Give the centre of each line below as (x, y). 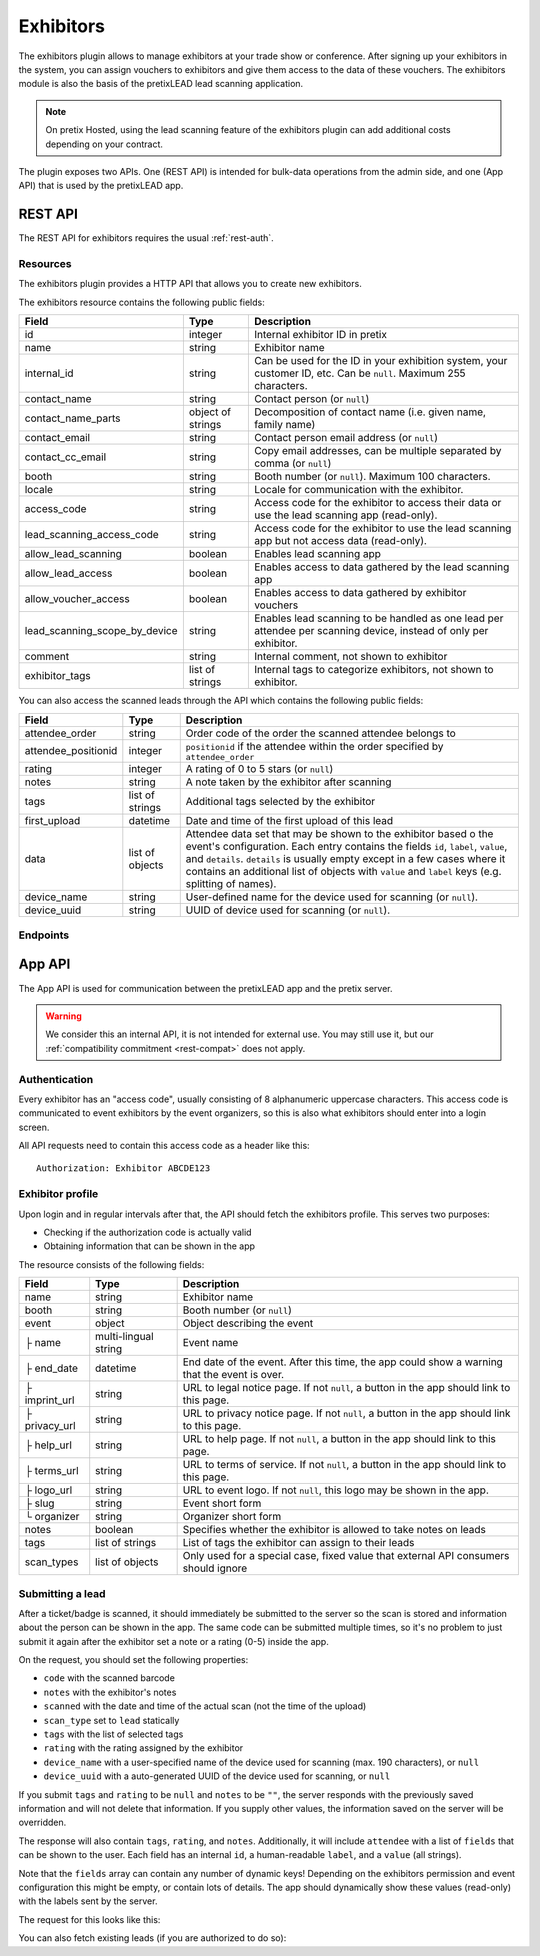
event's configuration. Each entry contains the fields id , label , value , (346, 846)
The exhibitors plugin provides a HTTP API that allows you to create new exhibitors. (190, 284)
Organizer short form (232, 1517)
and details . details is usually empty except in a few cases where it (345, 858)
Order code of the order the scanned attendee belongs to (321, 733)
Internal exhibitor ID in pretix (320, 335)
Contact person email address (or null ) (346, 438)
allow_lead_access (68, 573)
